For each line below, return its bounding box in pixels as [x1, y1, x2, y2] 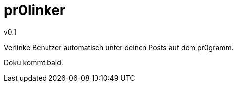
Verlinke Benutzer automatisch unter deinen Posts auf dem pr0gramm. [4, 43, 234, 52]
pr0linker [4, 2, 66, 19]
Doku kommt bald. [4, 58, 63, 67]
